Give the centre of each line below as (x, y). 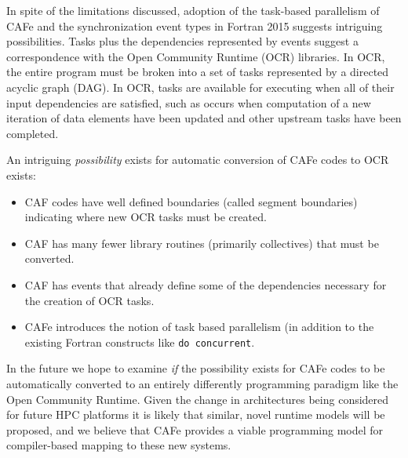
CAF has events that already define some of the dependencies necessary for (206, 284)
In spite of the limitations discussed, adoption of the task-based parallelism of (193, 10)
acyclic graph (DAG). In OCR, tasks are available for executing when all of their (200, 87)
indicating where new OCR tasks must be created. (146, 217)
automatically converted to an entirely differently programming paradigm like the (202, 383)
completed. (33, 133)
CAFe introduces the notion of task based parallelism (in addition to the (199, 327)
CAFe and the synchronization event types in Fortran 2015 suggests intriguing (195, 25)
